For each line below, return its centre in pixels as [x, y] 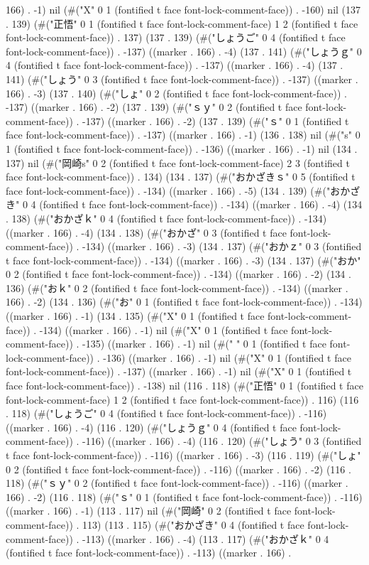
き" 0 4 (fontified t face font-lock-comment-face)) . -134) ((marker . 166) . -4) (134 [184, 204]
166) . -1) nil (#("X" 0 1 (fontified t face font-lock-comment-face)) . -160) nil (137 [183, 9]
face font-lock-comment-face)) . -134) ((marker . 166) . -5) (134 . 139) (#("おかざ [183, 190]
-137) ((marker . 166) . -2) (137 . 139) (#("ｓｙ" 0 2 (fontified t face [154, 107]
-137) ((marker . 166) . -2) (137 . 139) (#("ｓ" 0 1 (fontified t [216, 120]
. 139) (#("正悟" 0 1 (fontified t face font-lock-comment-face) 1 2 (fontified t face [182, 23]
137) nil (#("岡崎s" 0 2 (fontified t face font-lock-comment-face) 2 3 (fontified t [178, 162]
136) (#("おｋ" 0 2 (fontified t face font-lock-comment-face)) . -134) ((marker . [177, 287]
